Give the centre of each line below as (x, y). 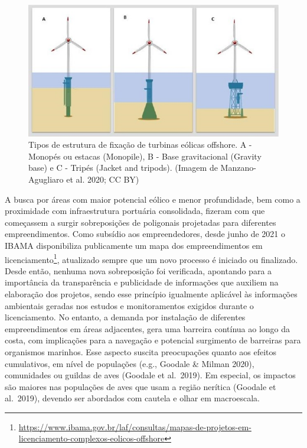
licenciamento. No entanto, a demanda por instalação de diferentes (125, 317)
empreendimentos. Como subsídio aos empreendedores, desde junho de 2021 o (145, 234)
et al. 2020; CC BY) (103, 179)
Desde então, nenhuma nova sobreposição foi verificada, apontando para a (138, 270)
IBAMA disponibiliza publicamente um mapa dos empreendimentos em (134, 245)
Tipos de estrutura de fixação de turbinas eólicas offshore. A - (140, 145)
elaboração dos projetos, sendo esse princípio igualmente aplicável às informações (151, 293)
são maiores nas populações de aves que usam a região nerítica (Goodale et (141, 386)
